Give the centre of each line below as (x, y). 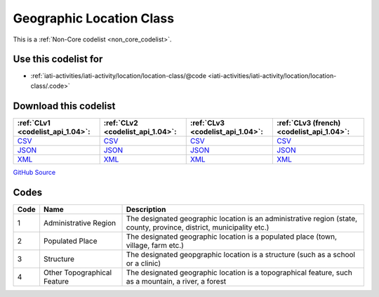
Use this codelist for (58, 59)
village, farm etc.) (155, 245)
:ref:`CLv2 (121, 123)
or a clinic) (144, 263)
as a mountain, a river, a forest (176, 281)
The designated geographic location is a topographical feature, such (239, 272)
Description (146, 209)
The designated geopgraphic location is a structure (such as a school (241, 254)
